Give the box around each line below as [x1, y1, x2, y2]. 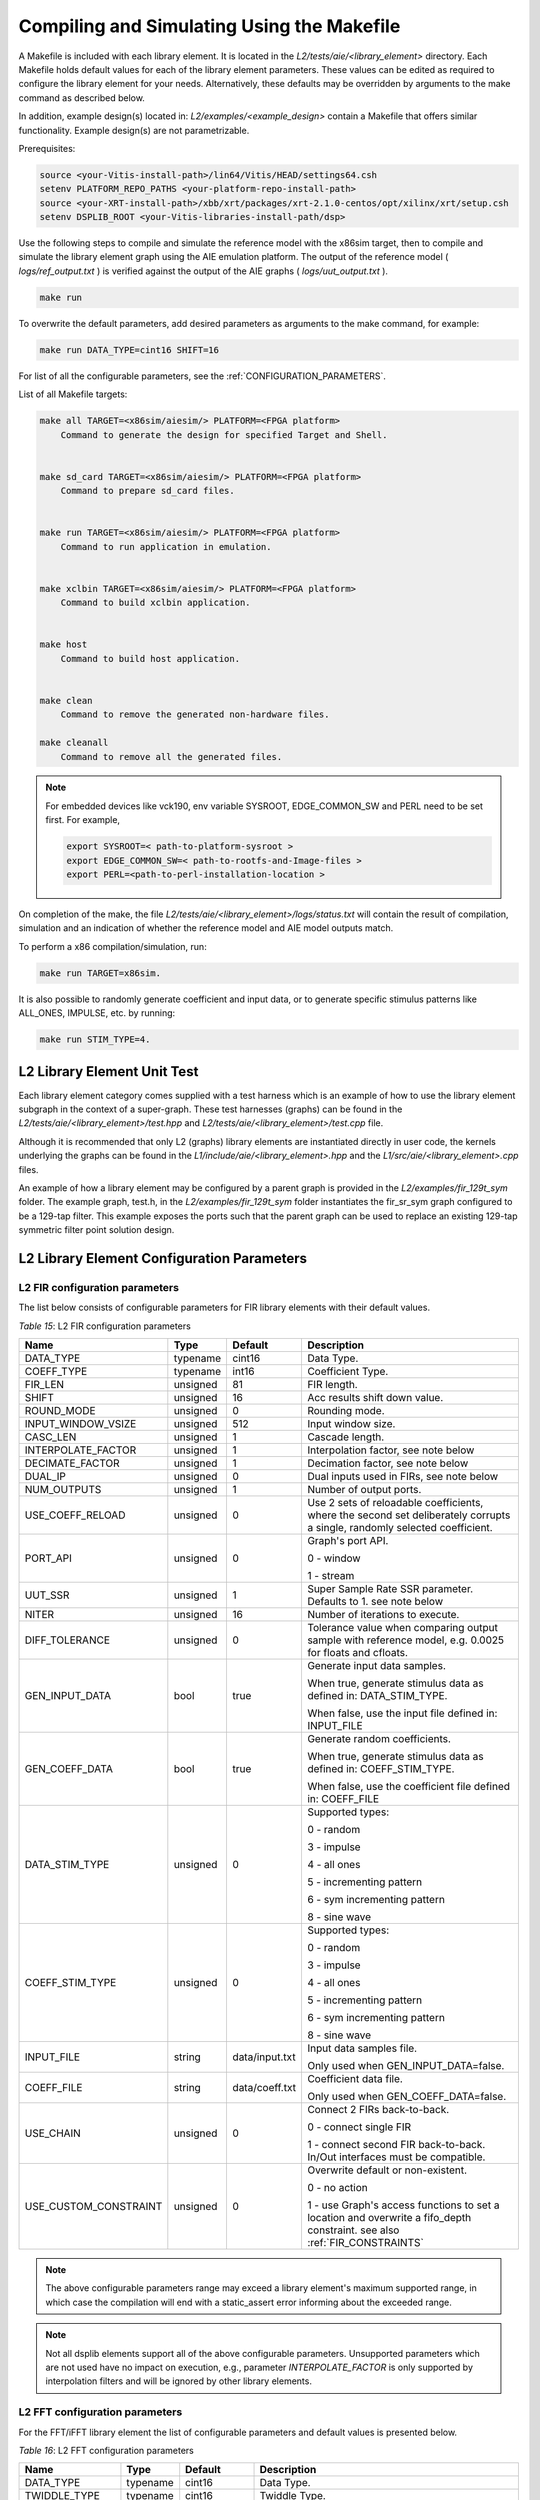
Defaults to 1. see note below [306, 1595, 444, 1609]
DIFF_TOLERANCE [24, 1633, 110, 1647]
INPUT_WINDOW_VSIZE [24, 1417, 137, 1431]
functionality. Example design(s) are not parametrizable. [18, 124, 250, 136]
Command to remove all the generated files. [60, 751, 283, 762]
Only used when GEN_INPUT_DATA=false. [306, 2059, 505, 2073]
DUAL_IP [24, 1470, 67, 1484]
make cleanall [39, 737, 109, 749]
